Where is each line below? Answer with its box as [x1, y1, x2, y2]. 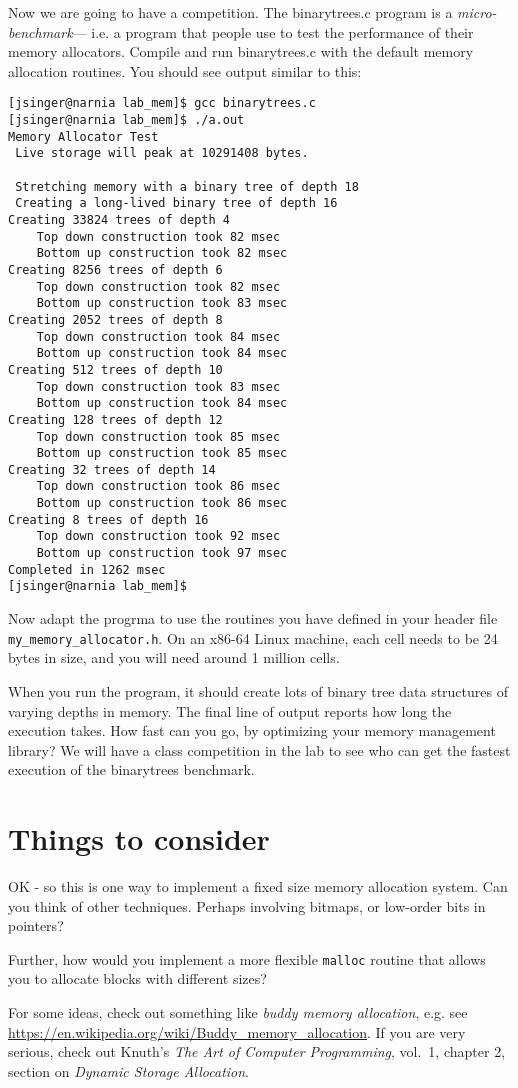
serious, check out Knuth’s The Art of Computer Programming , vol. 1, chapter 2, [8, 1041, 506, 1062]
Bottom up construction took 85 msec [36, 446, 288, 461]
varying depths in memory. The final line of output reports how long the [8, 700, 452, 721]
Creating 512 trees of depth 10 [8, 362, 223, 377]
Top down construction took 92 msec [36, 529, 281, 544]
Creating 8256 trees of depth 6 [8, 262, 223, 277]
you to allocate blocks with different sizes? [8, 968, 267, 989]
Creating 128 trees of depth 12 [8, 412, 223, 427]
